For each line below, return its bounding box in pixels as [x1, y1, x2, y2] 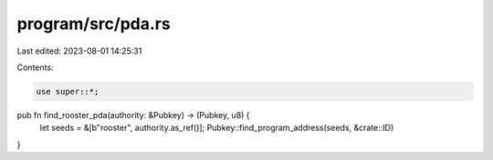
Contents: [16, 62, 54, 73]
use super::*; [36, 86, 100, 96]
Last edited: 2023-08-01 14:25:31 [16, 45, 142, 56]
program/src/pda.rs [16, 14, 171, 34]
